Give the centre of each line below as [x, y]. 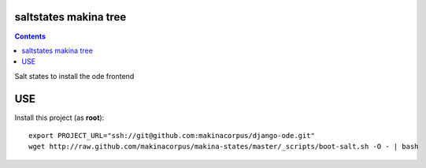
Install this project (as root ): [59, 118]
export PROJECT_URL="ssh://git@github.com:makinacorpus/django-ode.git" [172, 135]
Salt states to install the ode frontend [74, 76]
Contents [30, 36]
